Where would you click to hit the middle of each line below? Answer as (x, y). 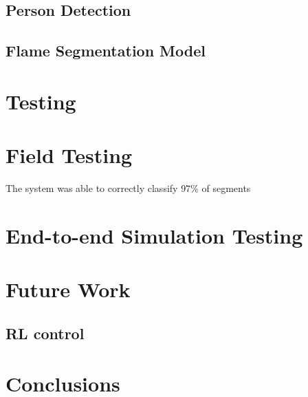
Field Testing (69, 155)
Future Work (68, 289)
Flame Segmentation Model (106, 51)
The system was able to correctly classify (92, 188)
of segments (226, 188)
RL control (45, 333)
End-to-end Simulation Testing (154, 235)
